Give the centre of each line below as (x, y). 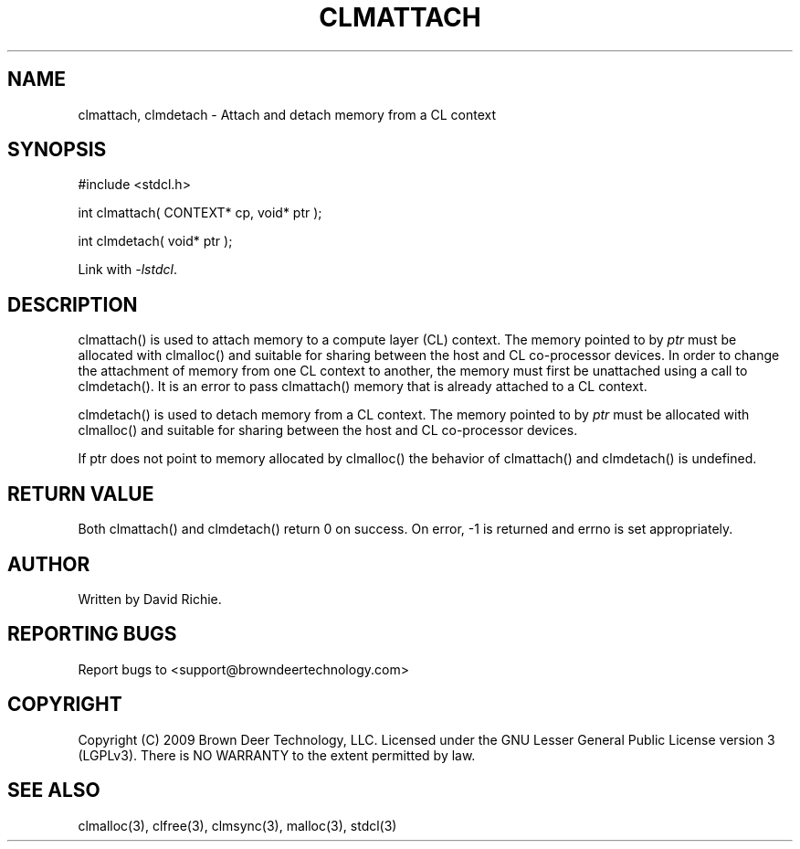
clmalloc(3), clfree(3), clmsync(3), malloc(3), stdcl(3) (237, 825)
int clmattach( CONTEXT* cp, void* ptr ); (200, 213)
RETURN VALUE (81, 493)
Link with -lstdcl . (127, 270)
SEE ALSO (54, 791)
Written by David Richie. (150, 599)
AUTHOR (49, 564)
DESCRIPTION (73, 304)
